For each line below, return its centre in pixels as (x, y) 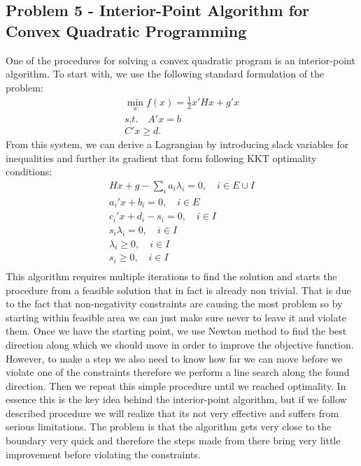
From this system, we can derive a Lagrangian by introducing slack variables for (177, 144)
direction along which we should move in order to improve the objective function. (180, 344)
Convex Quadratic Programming (126, 30)
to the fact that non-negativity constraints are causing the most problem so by (174, 304)
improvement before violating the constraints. (103, 454)
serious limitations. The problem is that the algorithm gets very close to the (169, 427)
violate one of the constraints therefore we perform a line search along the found (178, 372)
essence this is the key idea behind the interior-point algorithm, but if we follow (176, 399)
